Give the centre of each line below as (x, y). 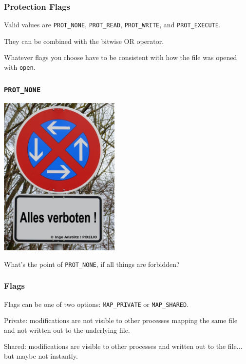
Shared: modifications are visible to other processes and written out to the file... (123, 346)
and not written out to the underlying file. (67, 330)
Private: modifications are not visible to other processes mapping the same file (121, 320)
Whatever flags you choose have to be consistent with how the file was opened (121, 57)
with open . (20, 67)
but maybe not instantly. (41, 355)
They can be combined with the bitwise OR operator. (84, 41)
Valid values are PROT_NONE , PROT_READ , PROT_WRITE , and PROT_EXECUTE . (112, 25)
